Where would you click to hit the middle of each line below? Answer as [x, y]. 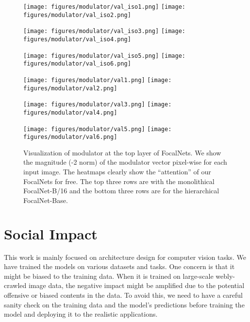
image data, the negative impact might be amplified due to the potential [136, 285]
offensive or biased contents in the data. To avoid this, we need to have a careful [123, 295]
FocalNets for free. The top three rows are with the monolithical [119, 181]
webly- [225, 276]
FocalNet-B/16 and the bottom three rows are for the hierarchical [121, 191]
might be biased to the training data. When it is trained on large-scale [109, 276]
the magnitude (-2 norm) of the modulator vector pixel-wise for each [125, 162]
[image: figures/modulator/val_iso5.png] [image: [104, 56]
